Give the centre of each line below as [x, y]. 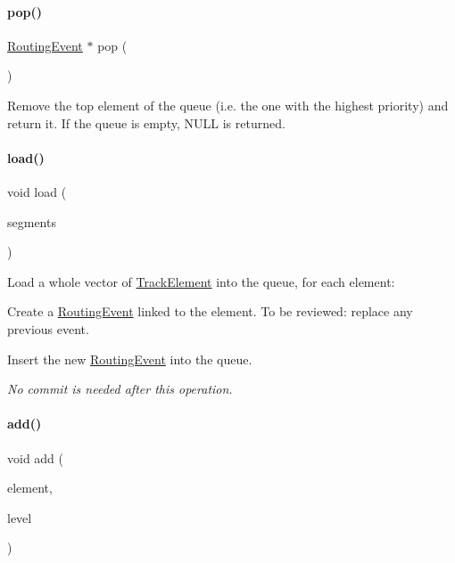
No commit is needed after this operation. [120, 389]
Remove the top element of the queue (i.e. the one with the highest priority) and [228, 105]
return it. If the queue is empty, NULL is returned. [146, 122]
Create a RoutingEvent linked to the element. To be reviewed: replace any [210, 311]
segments [32, 221]
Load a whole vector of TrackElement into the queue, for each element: [201, 281]
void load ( [37, 191]
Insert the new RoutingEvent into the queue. [130, 359]
